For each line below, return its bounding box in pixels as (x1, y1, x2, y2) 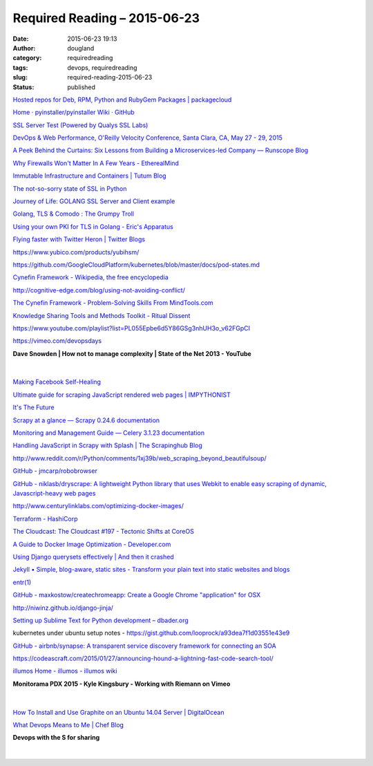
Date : (12, 35, 29, 43)
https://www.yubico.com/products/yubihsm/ (12, 247, 140, 256)
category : (12, 54, 42, 62)
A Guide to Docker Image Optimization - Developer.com (12, 540, 171, 548)
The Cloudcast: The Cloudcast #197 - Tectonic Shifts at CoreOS (12, 527, 195, 536)
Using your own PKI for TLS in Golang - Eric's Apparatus (12, 222, 174, 231)
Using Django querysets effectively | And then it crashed (12, 552, 174, 561)
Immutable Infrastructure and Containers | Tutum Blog (12, 171, 166, 180)
